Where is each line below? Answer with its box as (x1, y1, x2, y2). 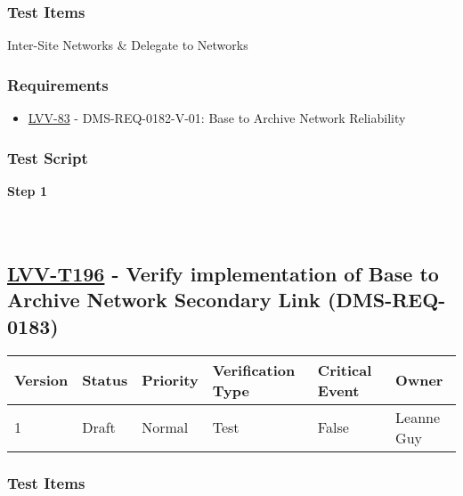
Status (82, 370, 128, 391)
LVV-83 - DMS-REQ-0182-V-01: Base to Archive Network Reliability (28, 109, 406, 127)
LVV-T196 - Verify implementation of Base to (7, 260, 439, 288)
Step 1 (7, 181, 47, 199)
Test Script (7, 146, 88, 168)
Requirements (7, 73, 109, 95)
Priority (142, 370, 199, 391)
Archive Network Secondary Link (7, 286, 321, 313)
